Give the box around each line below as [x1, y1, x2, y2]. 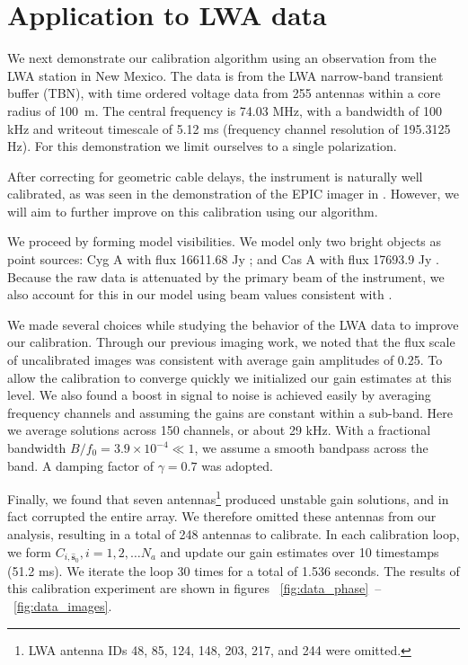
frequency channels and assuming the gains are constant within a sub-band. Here [7, 403, 454, 421]
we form [7, 542, 52, 561]
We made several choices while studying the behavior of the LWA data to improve [7, 315, 459, 333]
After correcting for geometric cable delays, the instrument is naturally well [7, 166, 423, 185]
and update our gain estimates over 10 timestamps [160, 542, 439, 561]
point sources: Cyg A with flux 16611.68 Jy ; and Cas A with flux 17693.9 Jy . [7, 250, 439, 269]
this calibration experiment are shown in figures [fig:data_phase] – [7, 579, 382, 598]
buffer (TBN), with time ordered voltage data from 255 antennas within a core [7, 84, 441, 102]
